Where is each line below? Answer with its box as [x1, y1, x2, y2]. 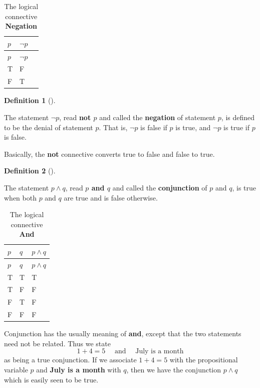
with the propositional [169, 354, 238, 365]
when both [4, 192, 37, 203]
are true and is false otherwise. [64, 192, 158, 203]
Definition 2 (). [4, 165, 56, 176]
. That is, [99, 122, 128, 132]
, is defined [221, 112, 255, 122]
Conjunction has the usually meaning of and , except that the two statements [4, 328, 241, 339]
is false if [140, 122, 167, 132]
